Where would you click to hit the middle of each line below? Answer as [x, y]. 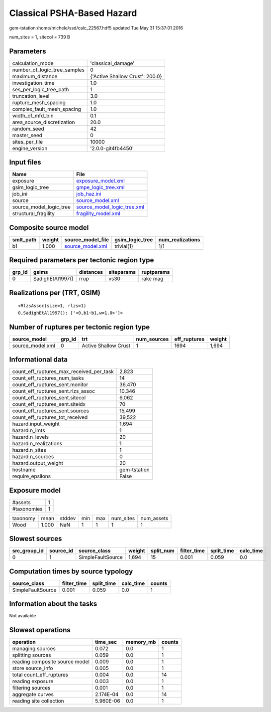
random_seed [28, 129]
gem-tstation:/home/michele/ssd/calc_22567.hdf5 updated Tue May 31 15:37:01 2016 [96, 28]
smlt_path [24, 239]
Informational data [39, 360]
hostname [24, 470]
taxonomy [24, 518]
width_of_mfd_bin [33, 116]
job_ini [20, 194]
